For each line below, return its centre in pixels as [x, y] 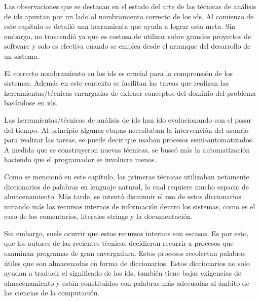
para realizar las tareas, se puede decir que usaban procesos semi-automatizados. [129, 140]
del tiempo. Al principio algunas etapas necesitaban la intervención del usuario [126, 129]
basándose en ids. [31, 103]
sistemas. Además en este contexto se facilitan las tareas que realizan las [117, 83]
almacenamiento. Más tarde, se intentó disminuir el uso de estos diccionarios [123, 196]
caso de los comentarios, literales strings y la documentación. [99, 216]
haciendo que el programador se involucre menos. [80, 159]
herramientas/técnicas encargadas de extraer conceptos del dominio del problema [130, 92]
